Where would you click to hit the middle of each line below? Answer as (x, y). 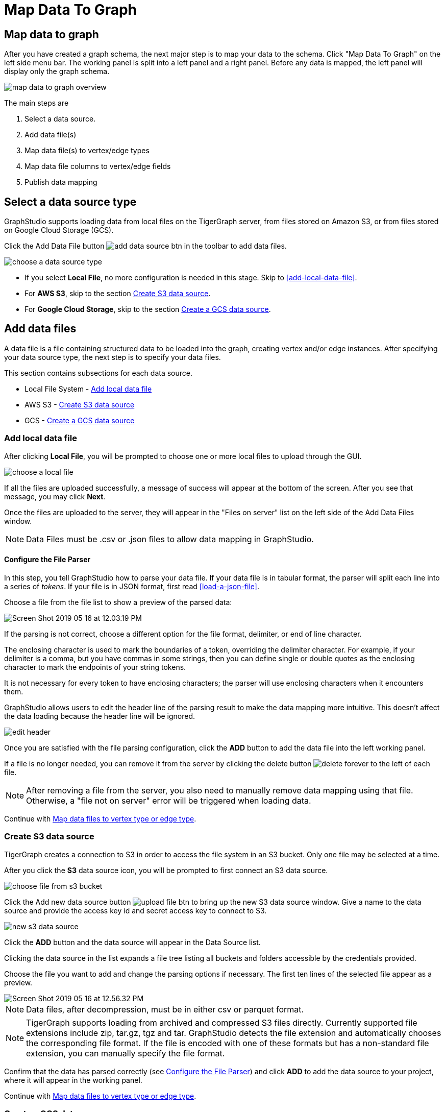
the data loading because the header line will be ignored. (100, 716)
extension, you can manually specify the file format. (126, 1053)
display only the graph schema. (57, 71)
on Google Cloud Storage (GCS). (59, 230)
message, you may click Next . (55, 496)
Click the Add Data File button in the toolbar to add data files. (145, 246)
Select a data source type (70, 202)
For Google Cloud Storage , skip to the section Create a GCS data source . (148, 309)
